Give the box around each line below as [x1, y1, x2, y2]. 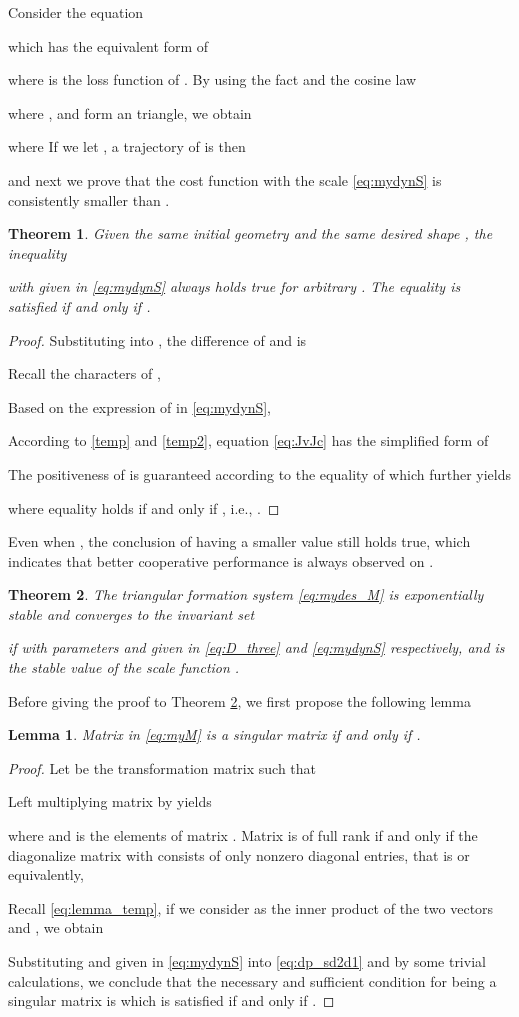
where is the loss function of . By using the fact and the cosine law [8, 69, 417, 90]
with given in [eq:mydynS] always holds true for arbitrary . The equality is [8, 276, 461, 297]
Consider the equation [8, 2, 144, 22]
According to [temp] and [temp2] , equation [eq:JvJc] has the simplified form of [8, 430, 489, 451]
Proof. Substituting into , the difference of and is [8, 329, 307, 350]
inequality [8, 242, 67, 263]
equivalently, [8, 864, 84, 885]
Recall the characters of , [8, 363, 161, 384]
